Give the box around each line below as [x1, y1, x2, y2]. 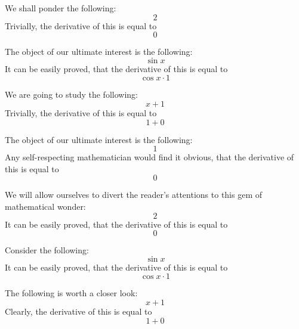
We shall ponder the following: [5, 2, 116, 14]
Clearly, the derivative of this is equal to [5, 305, 152, 317]
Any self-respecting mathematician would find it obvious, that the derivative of [5, 151, 294, 163]
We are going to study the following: [5, 88, 138, 101]
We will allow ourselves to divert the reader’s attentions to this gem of [5, 188, 263, 201]
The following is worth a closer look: [5, 287, 138, 299]
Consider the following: [5, 244, 89, 256]
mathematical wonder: [5, 200, 86, 212]
